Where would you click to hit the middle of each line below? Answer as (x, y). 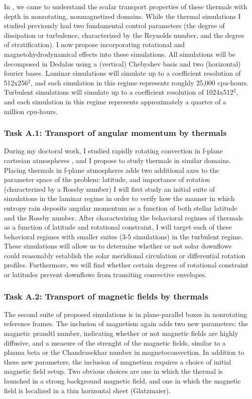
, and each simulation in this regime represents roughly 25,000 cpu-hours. (140, 82)
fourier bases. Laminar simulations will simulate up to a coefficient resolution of (122, 73)
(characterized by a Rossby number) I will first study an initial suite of (109, 189)
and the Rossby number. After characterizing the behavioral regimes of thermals (124, 217)
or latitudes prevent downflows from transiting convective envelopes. (105, 274)
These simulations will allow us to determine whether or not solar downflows (118, 246)
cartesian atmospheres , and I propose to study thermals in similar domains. (118, 160)
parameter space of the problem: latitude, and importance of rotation (107, 179)
